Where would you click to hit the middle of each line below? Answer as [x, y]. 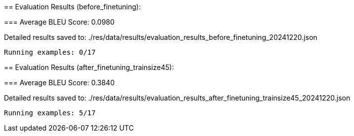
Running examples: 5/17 [50, 113]
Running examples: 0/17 [50, 52]
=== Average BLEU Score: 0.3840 [59, 83]
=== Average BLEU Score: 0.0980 [59, 22]
